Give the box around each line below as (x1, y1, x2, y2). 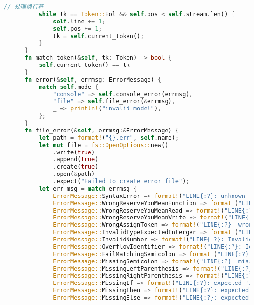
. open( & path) (53, 171, 95, 178)
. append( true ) (53, 156, 99, 163)
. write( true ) (53, 149, 95, 156)
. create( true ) (53, 163, 99, 171)
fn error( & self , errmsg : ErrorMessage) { (24, 76, 162, 83)
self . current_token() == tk (39, 62, 130, 68)
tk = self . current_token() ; (53, 32, 144, 40)
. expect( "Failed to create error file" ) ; (53, 178, 190, 185)
